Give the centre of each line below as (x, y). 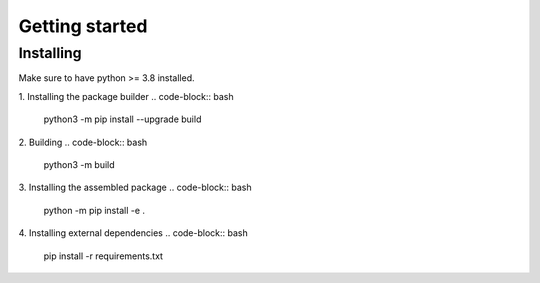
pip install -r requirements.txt (103, 256)
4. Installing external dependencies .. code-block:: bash (133, 233)
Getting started (83, 26)
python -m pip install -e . (94, 210)
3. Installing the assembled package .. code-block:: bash (135, 187)
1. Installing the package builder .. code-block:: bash (126, 96)
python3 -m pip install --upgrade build (122, 119)
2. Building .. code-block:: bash (83, 142)
